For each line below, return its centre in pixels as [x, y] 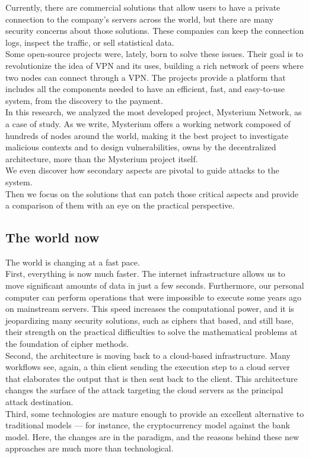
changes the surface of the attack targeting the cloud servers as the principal [144, 390]
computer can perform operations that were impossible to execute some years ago [154, 297]
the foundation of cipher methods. [67, 344]
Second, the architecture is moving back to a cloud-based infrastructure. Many [148, 355]
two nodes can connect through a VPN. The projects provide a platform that [146, 77]
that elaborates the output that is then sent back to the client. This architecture [152, 378]
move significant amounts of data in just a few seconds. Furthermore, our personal [155, 285]
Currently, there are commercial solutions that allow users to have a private [143, 7]
